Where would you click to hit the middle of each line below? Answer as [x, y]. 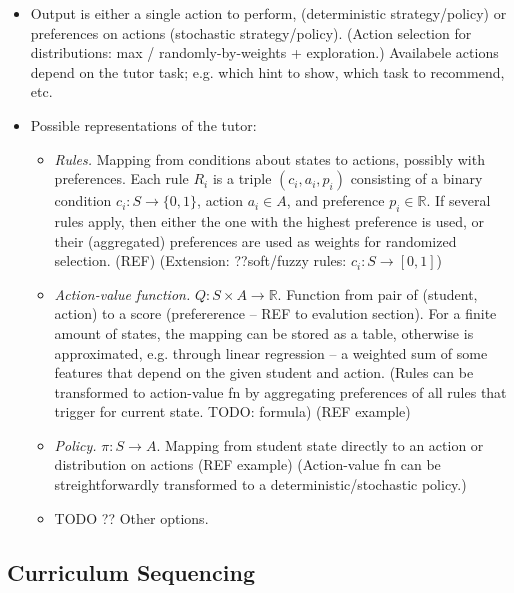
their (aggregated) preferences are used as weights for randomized [255, 240]
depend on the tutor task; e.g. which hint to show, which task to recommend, [267, 71]
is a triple [242, 178]
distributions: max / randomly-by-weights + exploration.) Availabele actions [264, 52]
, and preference [335, 200]
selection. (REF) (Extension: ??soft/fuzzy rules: [200, 260]
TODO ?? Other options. [131, 517]
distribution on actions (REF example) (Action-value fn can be [247, 464]
